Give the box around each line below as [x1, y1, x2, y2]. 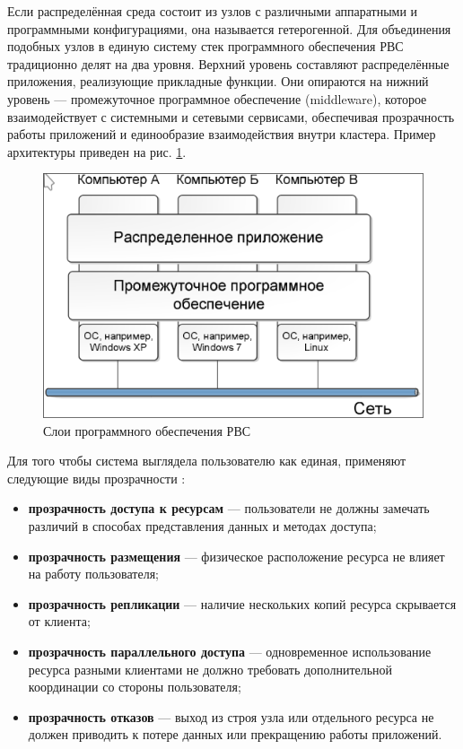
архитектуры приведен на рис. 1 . [7, 142, 187, 161]
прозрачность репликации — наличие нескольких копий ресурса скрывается [28, 594, 457, 613]
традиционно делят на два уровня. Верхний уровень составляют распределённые [7, 54, 450, 73]
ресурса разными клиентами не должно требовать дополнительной [28, 659, 393, 678]
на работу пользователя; [28, 564, 159, 583]
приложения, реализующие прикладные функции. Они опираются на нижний [7, 72, 429, 91]
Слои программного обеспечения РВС [43, 421, 251, 440]
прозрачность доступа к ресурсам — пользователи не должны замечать [28, 499, 430, 518]
